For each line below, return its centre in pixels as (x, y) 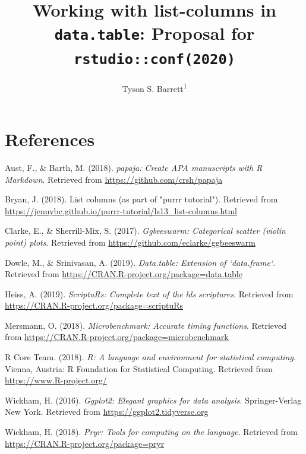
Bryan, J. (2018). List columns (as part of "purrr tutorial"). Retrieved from (141, 199)
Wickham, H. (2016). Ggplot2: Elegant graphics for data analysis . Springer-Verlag (153, 400)
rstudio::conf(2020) (154, 59)
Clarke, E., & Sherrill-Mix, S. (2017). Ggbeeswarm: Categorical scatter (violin (145, 231)
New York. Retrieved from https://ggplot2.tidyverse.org (107, 412)
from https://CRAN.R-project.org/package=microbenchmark (117, 337)
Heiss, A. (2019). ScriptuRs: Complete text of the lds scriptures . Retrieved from (149, 293)
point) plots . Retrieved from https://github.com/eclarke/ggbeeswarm (130, 242)
